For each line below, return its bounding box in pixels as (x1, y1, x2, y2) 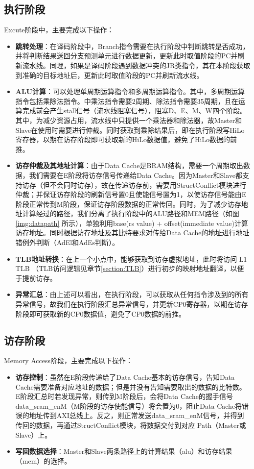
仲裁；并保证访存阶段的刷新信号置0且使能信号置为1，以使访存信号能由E (15, 189, 247, 199)
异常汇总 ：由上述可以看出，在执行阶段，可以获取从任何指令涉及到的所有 (15, 289, 249, 299)
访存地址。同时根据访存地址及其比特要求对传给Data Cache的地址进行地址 (15, 227, 250, 238)
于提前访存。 (15, 272, 57, 283)
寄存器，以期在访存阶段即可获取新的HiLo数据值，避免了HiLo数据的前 (15, 134, 237, 145)
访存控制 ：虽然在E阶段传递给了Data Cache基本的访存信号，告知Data (15, 372, 235, 382)
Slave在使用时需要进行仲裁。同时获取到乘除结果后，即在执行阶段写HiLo (15, 124, 245, 135)
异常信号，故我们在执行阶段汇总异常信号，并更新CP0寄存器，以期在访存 (15, 299, 248, 309)
